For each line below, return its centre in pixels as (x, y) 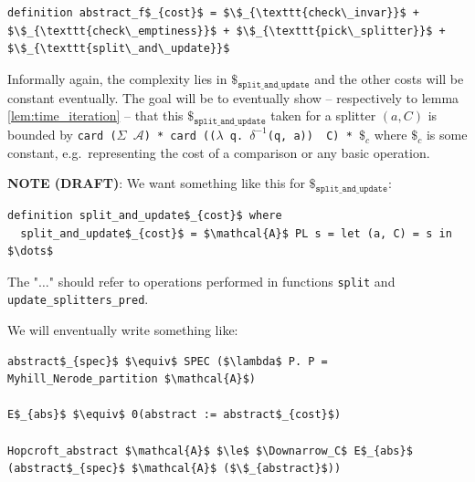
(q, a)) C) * (310, 136)
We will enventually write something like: (123, 330)
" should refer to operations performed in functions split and (222, 281)
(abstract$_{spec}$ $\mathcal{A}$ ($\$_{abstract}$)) (174, 469)
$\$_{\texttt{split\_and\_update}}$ (119, 49)
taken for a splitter (323, 115)
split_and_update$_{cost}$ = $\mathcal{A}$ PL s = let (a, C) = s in (236, 233)
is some (447, 134)
